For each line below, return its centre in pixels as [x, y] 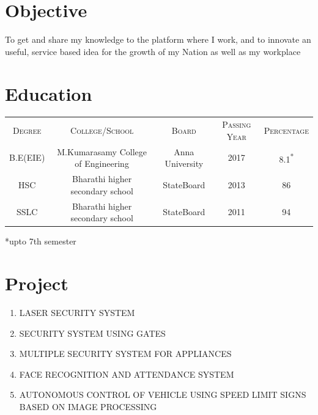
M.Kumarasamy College [102, 151]
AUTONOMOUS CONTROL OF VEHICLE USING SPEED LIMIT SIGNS [163, 395]
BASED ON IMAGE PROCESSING [88, 406]
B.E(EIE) [27, 157]
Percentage [286, 130]
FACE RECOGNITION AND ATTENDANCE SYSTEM [127, 374]
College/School [102, 130]
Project [37, 283]
